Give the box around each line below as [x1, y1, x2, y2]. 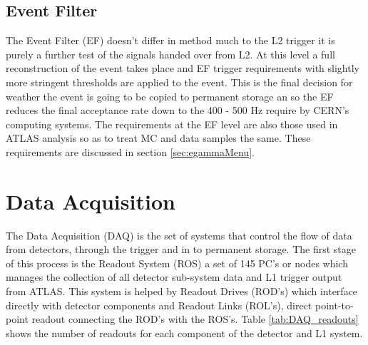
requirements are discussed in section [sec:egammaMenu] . [6, 144, 255, 159]
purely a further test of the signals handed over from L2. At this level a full [6, 46, 335, 61]
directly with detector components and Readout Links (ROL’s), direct [6, 297, 312, 312]
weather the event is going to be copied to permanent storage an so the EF [6, 88, 334, 103]
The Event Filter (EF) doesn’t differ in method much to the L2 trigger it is [6, 33, 335, 48]
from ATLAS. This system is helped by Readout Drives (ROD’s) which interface [6, 284, 358, 299]
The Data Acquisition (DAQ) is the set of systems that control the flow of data [6, 227, 352, 242]
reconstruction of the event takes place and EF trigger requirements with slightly [6, 61, 359, 76]
